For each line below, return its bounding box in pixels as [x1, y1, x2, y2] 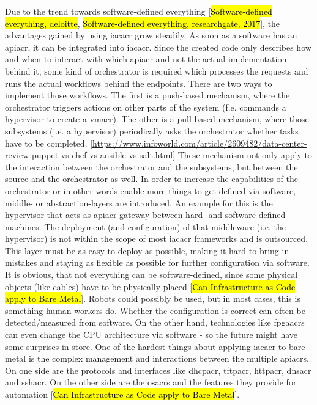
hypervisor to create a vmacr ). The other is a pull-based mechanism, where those [5, 112, 309, 125]
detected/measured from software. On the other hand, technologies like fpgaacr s [5, 316, 305, 329]
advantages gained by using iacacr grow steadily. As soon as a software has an [5, 29, 297, 42]
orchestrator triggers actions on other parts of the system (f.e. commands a [5, 100, 286, 113]
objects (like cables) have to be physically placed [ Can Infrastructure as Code [5, 280, 296, 293]
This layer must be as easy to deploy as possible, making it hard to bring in [5, 244, 289, 257]
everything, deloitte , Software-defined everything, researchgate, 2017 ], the [5, 16, 280, 29]
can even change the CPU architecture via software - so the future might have [5, 328, 298, 341]
